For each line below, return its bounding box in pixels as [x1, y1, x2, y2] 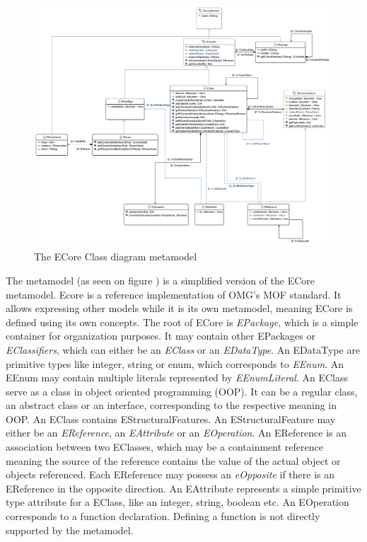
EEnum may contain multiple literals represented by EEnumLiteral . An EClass [6, 370, 348, 385]
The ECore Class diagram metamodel [34, 249, 197, 264]
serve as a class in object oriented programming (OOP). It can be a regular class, [6, 384, 358, 398]
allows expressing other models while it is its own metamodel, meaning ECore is [6, 301, 353, 316]
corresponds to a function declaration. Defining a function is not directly [6, 509, 320, 524]
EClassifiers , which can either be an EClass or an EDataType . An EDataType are [6, 342, 361, 357]
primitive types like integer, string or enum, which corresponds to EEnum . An [6, 356, 344, 371]
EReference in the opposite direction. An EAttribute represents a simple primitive [6, 480, 361, 495]
